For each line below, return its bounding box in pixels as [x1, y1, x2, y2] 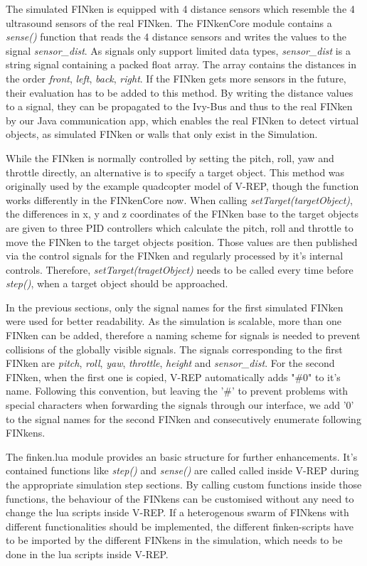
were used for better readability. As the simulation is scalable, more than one [6, 314, 341, 329]
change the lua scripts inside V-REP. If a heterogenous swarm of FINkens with [6, 505, 349, 520]
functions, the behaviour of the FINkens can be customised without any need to [6, 491, 354, 506]
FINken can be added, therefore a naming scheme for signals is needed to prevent [6, 328, 361, 343]
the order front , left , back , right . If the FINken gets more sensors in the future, [6, 70, 346, 85]
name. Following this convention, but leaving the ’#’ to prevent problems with [6, 383, 349, 398]
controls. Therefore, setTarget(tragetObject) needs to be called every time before [6, 262, 353, 277]
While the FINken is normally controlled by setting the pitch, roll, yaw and [6, 150, 334, 165]
